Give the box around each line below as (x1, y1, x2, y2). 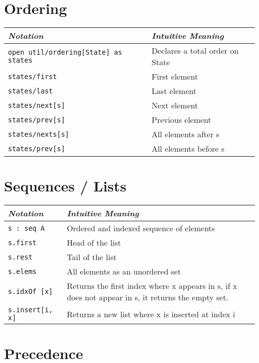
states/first (8, 72, 57, 81)
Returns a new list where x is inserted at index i (67, 308, 235, 320)
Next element (151, 99, 198, 111)
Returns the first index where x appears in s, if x (67, 280, 237, 292)
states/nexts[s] (8, 130, 69, 138)
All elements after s (151, 128, 220, 140)
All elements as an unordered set (67, 266, 181, 277)
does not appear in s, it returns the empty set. (67, 291, 229, 303)
